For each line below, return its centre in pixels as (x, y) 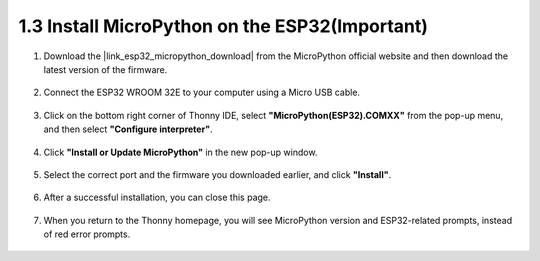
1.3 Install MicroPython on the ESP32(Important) (223, 26)
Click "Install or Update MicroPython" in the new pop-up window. (180, 152)
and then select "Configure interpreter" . (128, 129)
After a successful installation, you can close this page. (157, 197)
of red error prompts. (87, 234)
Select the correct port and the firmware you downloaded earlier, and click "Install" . (217, 174)
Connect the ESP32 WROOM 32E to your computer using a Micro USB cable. (201, 92)
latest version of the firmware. (105, 69)
